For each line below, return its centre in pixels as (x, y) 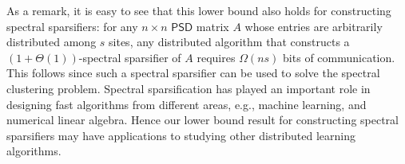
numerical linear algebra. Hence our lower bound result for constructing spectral (202, 120)
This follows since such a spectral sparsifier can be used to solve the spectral (193, 73)
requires (216, 57)
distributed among (52, 42)
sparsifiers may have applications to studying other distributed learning (181, 135)
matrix (212, 26)
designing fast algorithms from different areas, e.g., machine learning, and (187, 104)
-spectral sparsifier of (130, 57)
